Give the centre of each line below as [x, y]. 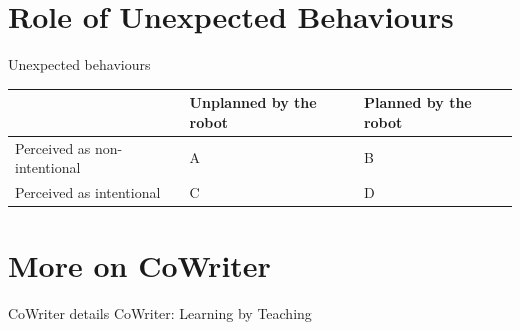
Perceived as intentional [88, 192]
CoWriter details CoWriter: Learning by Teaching [160, 313]
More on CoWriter [139, 265]
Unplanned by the [253, 102]
